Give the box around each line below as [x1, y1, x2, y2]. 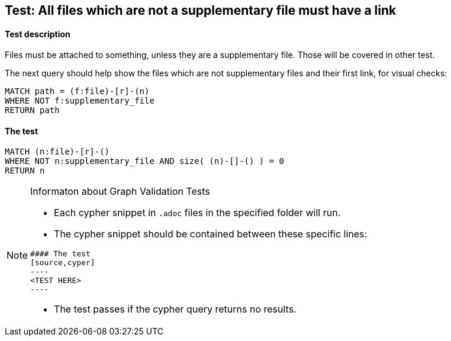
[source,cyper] [30, 258, 95, 268]
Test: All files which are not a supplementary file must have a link [5, 3, 397, 18]
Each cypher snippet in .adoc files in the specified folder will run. [54, 207, 341, 219]
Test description [5, 28, 70, 39]
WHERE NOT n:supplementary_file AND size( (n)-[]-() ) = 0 [5, 156, 285, 166]
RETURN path [5, 105, 60, 115]
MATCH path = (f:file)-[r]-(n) [5, 86, 150, 96]
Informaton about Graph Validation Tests [30, 185, 210, 198]
